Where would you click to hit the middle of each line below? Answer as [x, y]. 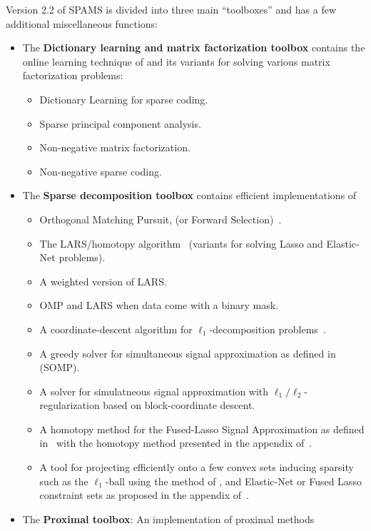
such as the [64, 481]
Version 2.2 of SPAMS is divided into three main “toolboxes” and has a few [171, 9]
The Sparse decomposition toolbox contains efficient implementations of [189, 195]
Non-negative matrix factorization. [115, 147]
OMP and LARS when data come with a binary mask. [159, 305]
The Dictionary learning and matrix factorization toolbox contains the [194, 47]
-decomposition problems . [268, 329]
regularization [70, 405]
